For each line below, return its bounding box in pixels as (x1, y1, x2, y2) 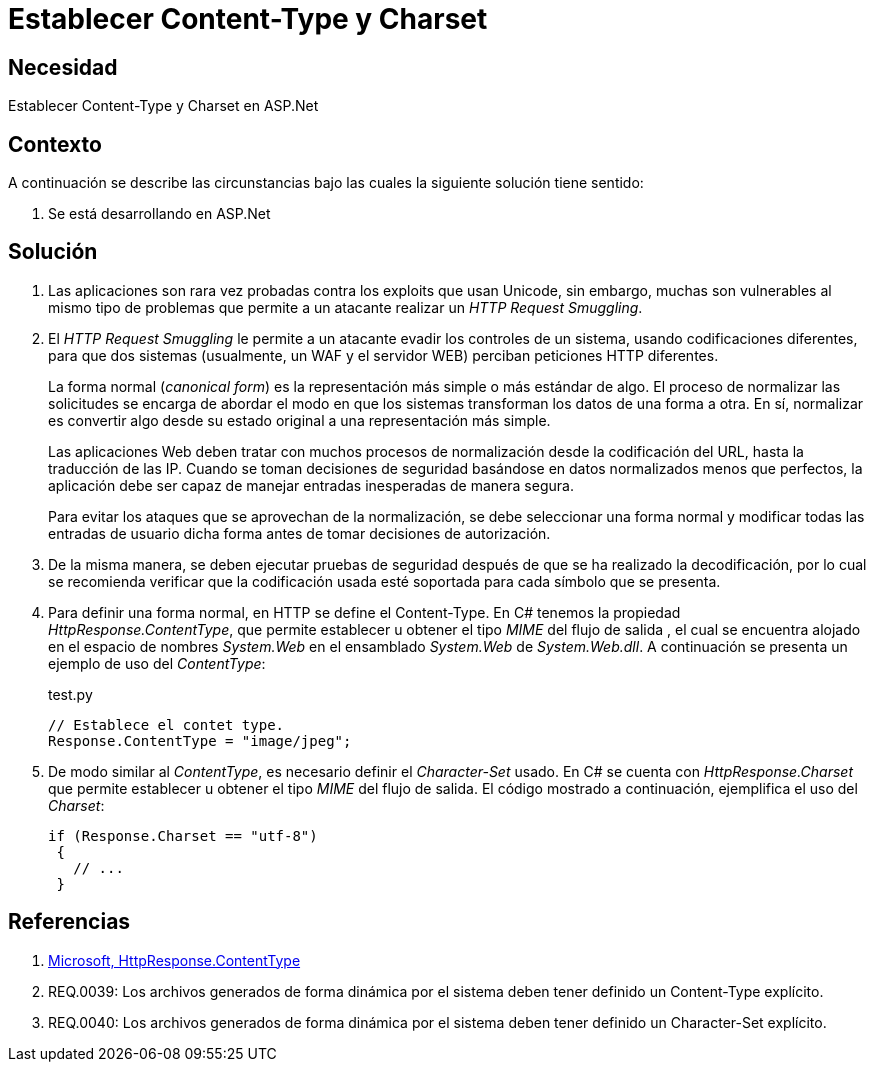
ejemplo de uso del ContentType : (48, 654, 266, 672)
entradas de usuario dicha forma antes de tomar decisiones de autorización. (48, 524, 551, 542)
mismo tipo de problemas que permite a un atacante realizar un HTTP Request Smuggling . (48, 298, 643, 316)
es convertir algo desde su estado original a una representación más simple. (48, 411, 551, 429)
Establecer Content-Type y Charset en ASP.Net (8, 97, 319, 115)
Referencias (8, 909, 131, 935)
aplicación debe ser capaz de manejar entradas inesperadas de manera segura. (48, 476, 574, 494)
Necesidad (8, 54, 118, 80)
